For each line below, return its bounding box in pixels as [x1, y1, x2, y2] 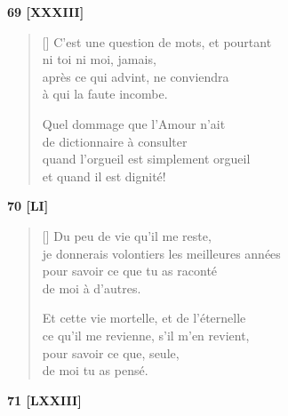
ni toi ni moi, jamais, [42, 50, 156, 68]
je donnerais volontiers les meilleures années [42, 244, 281, 262]
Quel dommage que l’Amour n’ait [42, 114, 226, 132]
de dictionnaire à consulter [42, 132, 188, 150]
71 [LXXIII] [7, 390, 82, 409]
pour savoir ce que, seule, [42, 343, 180, 362]
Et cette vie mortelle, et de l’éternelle [42, 308, 246, 327]
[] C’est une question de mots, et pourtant [42, 32, 272, 51]
